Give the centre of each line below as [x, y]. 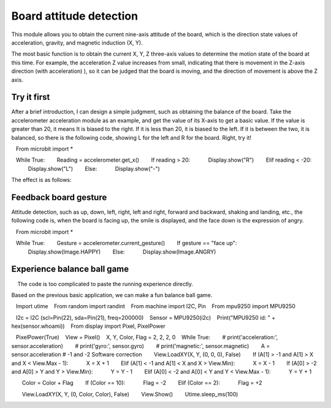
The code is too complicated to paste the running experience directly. [105, 284]
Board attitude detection [74, 16]
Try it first [31, 97]
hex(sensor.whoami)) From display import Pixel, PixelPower [88, 326]
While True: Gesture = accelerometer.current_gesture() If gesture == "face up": [126, 243]
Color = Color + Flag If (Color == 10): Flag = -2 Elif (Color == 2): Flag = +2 [142, 383]
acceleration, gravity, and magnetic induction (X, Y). [77, 42]
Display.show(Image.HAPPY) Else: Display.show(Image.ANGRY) [122, 252]
